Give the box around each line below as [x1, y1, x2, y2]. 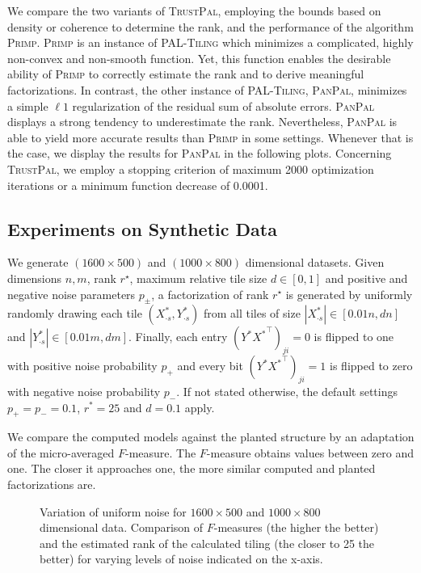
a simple [7, 97, 48, 114]
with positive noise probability [7, 357, 158, 374]
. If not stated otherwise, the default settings [176, 382, 398, 399]
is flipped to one [314, 328, 394, 345]
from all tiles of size [203, 305, 301, 322]
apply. [184, 398, 215, 415]
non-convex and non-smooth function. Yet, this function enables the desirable [7, 49, 391, 66]
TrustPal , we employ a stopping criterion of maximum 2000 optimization [7, 160, 374, 177]
